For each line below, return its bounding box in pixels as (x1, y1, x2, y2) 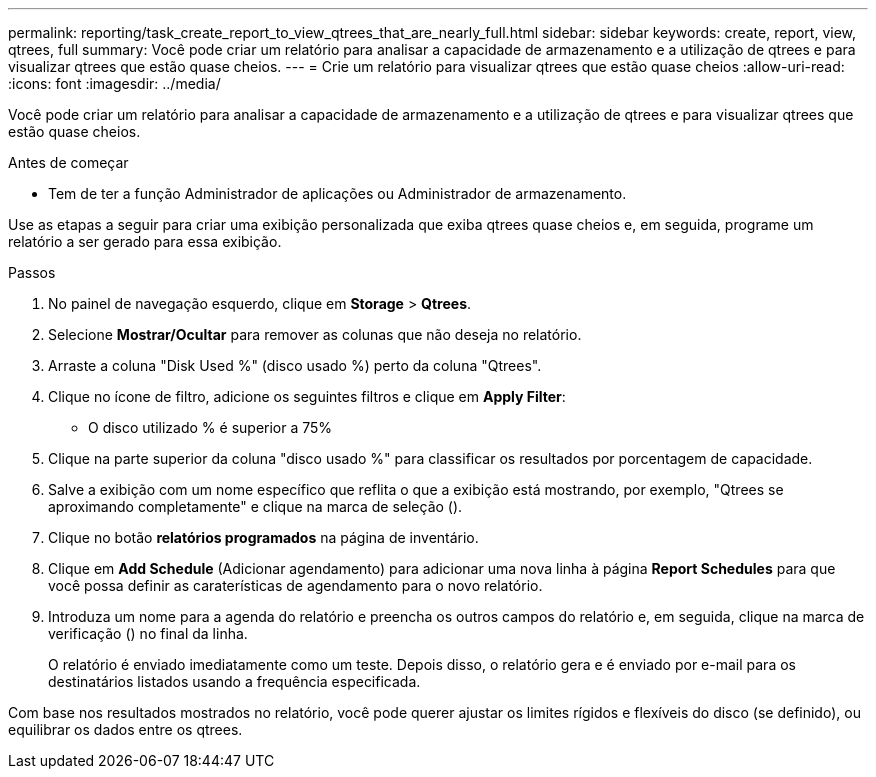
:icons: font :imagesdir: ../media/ (8, 75, 221, 92)
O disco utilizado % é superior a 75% (88, 419, 333, 436)
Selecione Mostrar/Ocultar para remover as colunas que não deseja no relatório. (48, 326, 582, 343)
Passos (8, 264, 56, 281)
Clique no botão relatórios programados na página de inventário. (48, 529, 479, 546)
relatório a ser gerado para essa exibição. (8, 233, 282, 250)
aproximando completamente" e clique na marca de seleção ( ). (48, 498, 463, 515)
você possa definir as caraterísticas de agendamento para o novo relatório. (48, 577, 543, 594)
